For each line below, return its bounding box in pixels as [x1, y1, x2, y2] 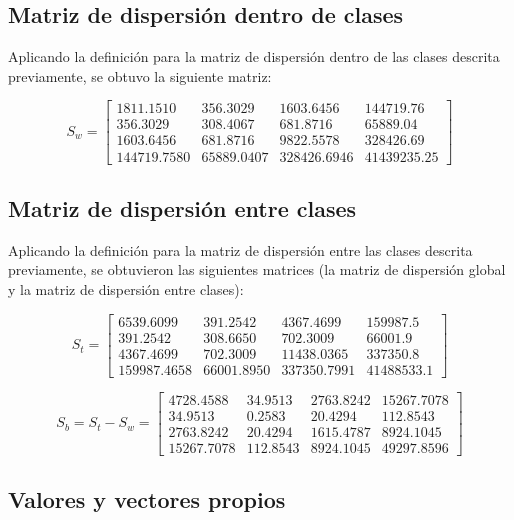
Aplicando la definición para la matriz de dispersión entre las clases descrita [8, 239, 473, 260]
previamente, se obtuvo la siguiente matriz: [8, 65, 272, 86]
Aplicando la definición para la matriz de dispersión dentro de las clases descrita [8, 46, 500, 67]
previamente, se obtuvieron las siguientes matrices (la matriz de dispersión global [8, 259, 506, 280]
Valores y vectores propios [8, 484, 286, 515]
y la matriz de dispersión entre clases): [8, 278, 244, 299]
